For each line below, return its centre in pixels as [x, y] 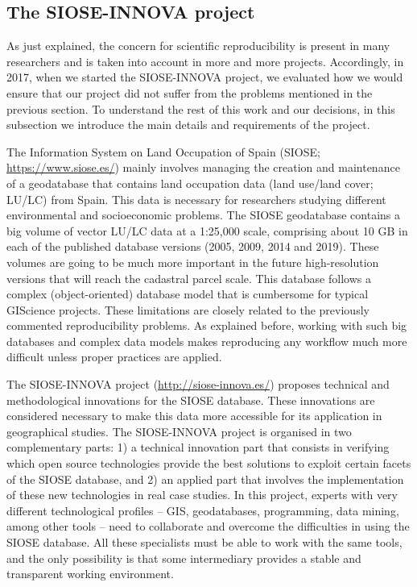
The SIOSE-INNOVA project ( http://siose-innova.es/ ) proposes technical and [198, 384]
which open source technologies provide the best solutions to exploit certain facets [209, 463]
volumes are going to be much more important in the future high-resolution [193, 262]
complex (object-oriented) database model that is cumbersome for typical [188, 294]
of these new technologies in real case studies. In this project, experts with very [202, 495]
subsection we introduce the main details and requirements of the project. [188, 125]
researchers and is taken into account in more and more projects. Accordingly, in [205, 61]
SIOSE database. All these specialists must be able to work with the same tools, [204, 542]
